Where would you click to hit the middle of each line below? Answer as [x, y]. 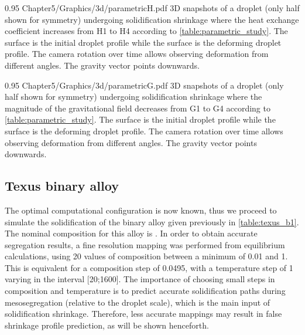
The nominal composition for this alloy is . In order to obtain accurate [131, 233]
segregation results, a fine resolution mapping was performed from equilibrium [145, 244]
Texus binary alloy [62, 186]
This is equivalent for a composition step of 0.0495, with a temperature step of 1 [149, 267]
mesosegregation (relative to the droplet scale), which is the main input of [138, 302]
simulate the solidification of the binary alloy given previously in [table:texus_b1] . [152, 221]
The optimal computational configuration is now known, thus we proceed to [141, 210]
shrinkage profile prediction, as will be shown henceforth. [107, 325]
